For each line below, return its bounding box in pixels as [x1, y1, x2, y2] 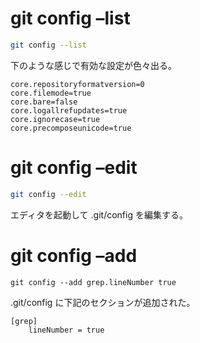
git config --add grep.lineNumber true [10, 277, 177, 287]
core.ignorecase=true [10, 114, 101, 124]
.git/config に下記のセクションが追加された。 [10, 296, 196, 308]
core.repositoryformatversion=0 [10, 79, 145, 89]
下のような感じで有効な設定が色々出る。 [10, 59, 177, 71]
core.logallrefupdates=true [10, 105, 128, 116]
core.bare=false [10, 97, 78, 107]
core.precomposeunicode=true [10, 123, 132, 133]
